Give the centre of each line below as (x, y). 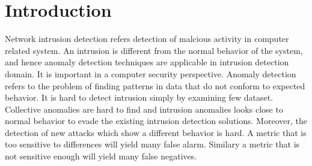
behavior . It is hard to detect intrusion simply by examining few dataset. (139, 97)
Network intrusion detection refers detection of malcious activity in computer (147, 39)
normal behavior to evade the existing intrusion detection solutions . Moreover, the (156, 121)
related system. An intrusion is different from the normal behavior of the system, (154, 50)
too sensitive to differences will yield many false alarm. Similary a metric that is (152, 144)
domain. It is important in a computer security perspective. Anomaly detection (151, 73)
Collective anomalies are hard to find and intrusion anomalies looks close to (144, 109)
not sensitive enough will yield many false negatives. (101, 156)
